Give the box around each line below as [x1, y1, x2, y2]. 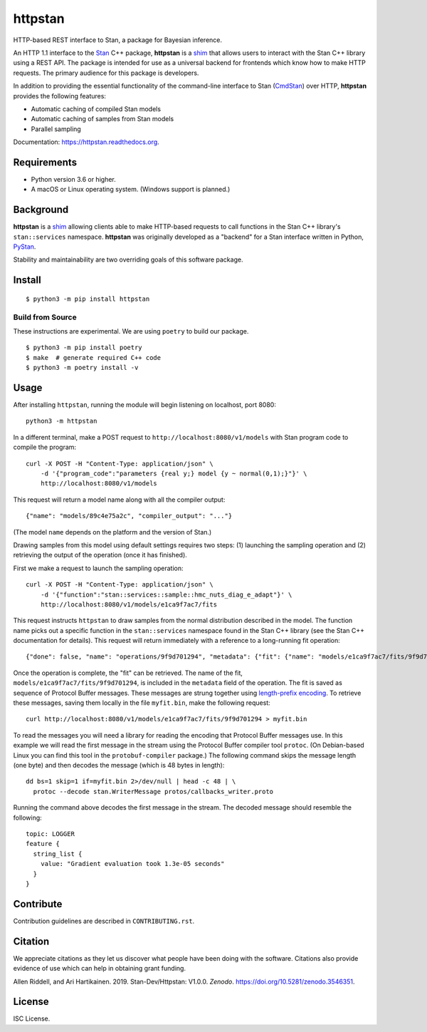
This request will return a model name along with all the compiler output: [13, 495, 226, 504]
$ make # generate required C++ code [26, 354, 162, 361]
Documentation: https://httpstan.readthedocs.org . [13, 138, 159, 146]
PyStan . [13, 242, 36, 251]
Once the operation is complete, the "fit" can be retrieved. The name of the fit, [13, 669, 243, 677]
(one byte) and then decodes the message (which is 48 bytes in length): [13, 761, 225, 769]
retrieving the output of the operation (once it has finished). [13, 551, 188, 559]
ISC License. [13, 1014, 51, 1023]
